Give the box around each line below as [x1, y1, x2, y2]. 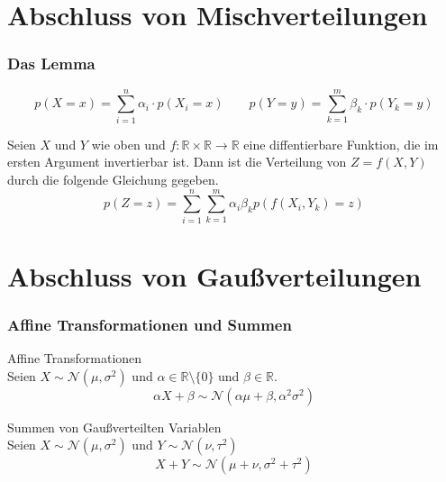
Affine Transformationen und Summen [7, 313, 292, 335]
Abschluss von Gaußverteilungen [7, 257, 422, 294]
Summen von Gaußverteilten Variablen [7, 417, 222, 436]
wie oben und [91, 134, 166, 153]
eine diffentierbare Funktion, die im [243, 134, 439, 153]
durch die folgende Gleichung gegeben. [7, 169, 219, 188]
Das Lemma [7, 52, 96, 75]
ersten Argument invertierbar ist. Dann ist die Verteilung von [7, 152, 347, 171]
